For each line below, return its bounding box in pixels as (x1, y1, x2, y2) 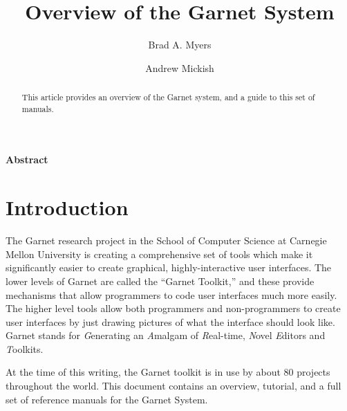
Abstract (6, 152, 48, 167)
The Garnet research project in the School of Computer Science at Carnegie (6, 233, 327, 248)
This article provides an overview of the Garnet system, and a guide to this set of (21, 91, 315, 103)
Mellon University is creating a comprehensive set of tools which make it (6, 246, 313, 261)
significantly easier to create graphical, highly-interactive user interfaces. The (6, 260, 332, 275)
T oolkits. (6, 341, 44, 356)
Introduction (6, 193, 129, 221)
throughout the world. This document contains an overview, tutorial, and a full (6, 378, 341, 393)
